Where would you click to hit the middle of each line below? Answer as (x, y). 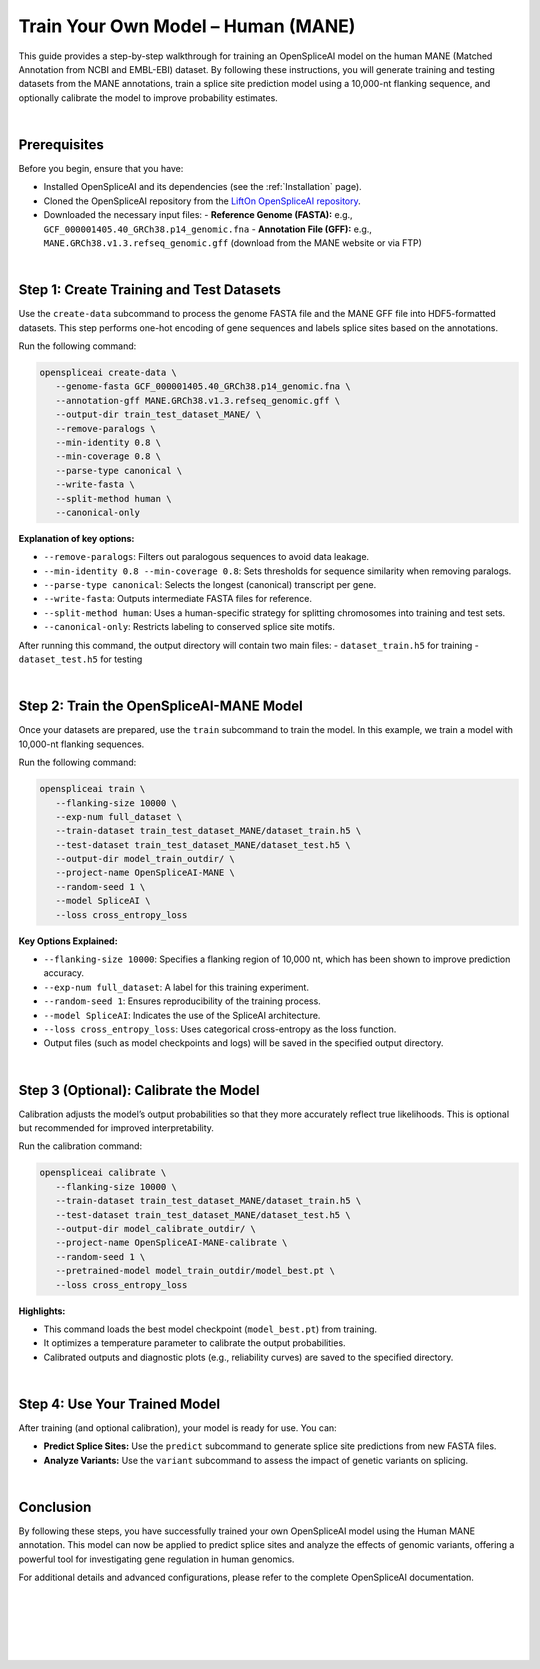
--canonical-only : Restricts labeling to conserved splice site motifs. (189, 627)
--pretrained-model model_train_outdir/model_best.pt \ (195, 1271)
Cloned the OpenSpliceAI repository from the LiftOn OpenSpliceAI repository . (202, 201)
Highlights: (42, 1311)
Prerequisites (61, 144)
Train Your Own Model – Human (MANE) (187, 26)
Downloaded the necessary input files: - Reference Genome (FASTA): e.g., (198, 215)
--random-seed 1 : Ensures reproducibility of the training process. (182, 1001)
